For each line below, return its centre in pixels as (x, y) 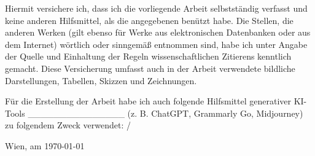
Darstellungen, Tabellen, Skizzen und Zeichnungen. (101, 80)
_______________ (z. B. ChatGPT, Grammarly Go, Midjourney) (165, 113)
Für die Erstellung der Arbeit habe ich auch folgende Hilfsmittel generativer (148, 101)
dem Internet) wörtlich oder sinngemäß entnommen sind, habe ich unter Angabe (156, 44)
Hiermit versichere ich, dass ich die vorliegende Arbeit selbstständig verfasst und (156, 8)
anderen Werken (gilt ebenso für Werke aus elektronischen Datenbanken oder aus (158, 32)
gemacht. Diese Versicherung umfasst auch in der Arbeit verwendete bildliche (150, 68)
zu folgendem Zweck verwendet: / (68, 125)
